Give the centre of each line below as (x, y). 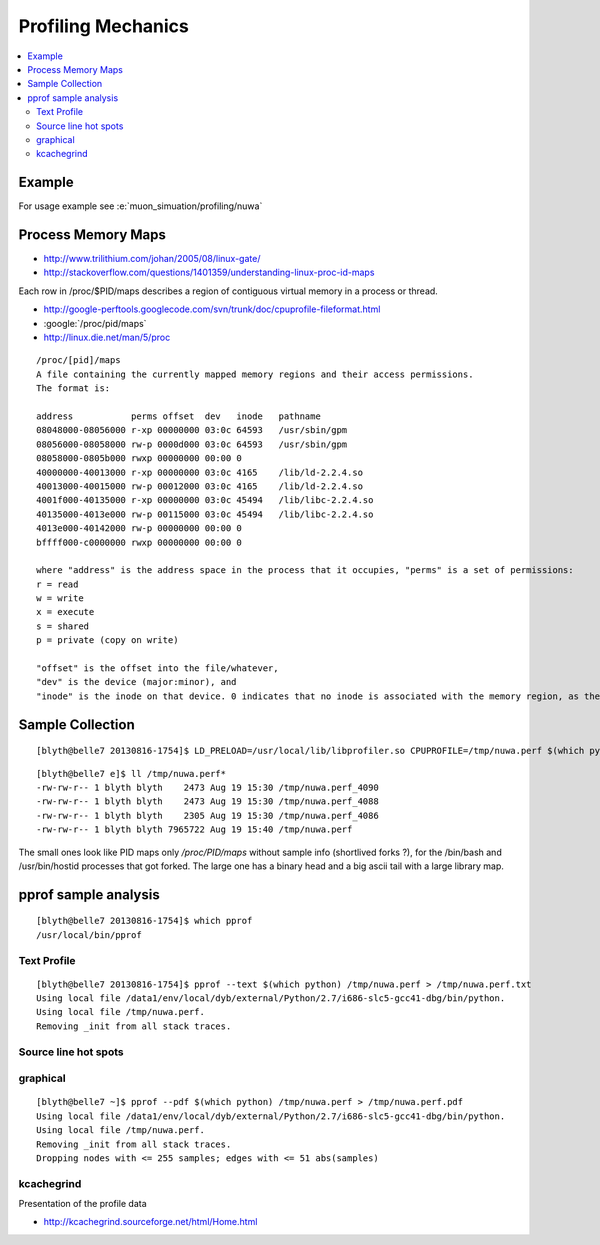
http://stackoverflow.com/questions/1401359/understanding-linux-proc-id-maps (209, 272)
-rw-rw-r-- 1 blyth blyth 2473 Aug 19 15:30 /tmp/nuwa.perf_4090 (207, 787)
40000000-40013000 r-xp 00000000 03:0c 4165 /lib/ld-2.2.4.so (200, 472)
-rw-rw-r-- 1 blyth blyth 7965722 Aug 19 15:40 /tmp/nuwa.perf (194, 829)
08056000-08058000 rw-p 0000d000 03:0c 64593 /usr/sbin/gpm (192, 444)
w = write (60, 598)
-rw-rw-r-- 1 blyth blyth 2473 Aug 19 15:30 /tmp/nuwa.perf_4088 (207, 801)
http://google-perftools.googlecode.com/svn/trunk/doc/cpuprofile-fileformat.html (212, 309)
